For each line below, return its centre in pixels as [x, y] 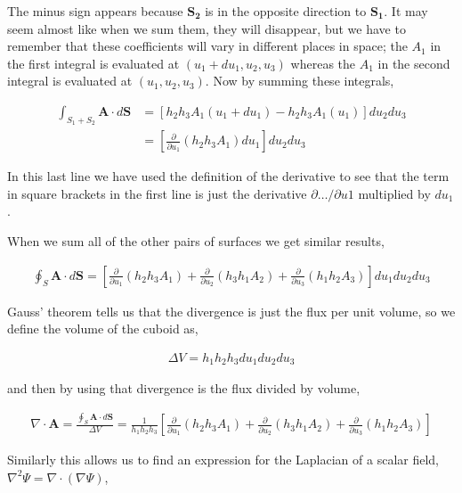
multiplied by [394, 193]
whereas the [323, 63]
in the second [414, 63]
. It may [406, 11]
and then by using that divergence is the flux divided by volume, [184, 388]
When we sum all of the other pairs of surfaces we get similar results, [196, 241]
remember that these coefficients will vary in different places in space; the [207, 46]
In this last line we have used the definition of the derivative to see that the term [228, 176]
